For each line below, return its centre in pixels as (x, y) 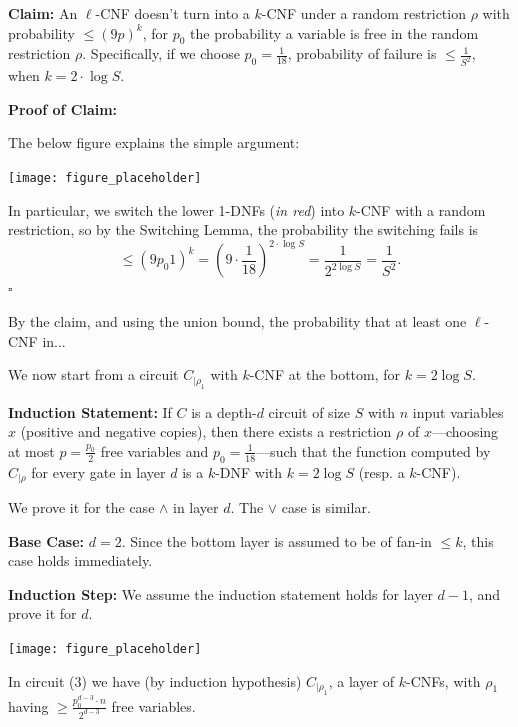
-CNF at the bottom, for (325, 374)
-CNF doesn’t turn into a (172, 13)
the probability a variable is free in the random (334, 32)
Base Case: (46, 540)
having (28, 705)
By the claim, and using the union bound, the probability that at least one (237, 320)
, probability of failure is (362, 53)
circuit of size (309, 411)
